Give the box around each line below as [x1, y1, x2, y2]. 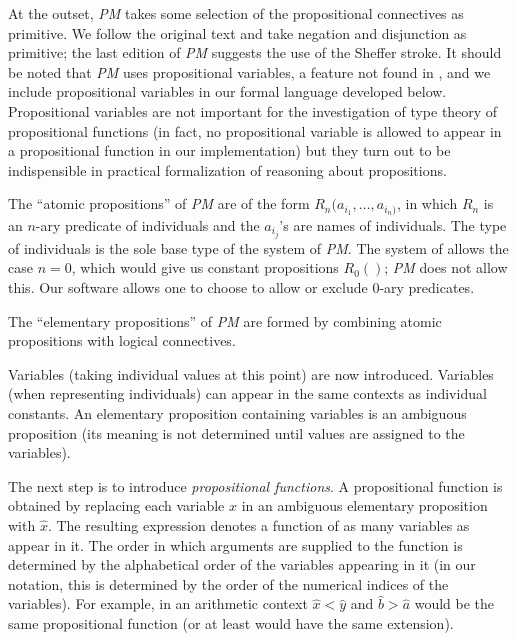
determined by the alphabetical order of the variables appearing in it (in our [8, 554, 476, 575]
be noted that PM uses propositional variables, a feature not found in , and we [8, 61, 491, 82]
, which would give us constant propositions [71, 257, 339, 278]
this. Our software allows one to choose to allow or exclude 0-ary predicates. [8, 277, 475, 298]
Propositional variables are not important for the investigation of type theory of [8, 100, 498, 121]
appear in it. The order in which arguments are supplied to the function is [8, 534, 463, 555]
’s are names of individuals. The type [279, 214, 507, 235]
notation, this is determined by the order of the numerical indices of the [8, 573, 449, 594]
